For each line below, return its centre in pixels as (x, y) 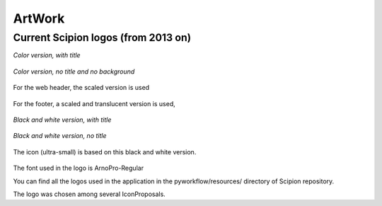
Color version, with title (47, 55)
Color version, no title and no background (74, 71)
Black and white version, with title (62, 120)
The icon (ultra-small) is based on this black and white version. (105, 151)
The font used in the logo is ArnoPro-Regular (79, 168)
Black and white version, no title (60, 136)
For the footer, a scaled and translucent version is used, (94, 103)
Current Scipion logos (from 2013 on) (102, 38)
